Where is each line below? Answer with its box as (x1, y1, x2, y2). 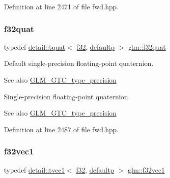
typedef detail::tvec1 (4, 164, 65, 175)
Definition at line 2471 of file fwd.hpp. (4, 1, 119, 11)
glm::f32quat (128, 41, 166, 52)
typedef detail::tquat (4, 41, 65, 52)
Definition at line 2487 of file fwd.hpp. (4, 124, 119, 134)
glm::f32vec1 (128, 164, 165, 175)
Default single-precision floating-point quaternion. (4, 58, 154, 68)
